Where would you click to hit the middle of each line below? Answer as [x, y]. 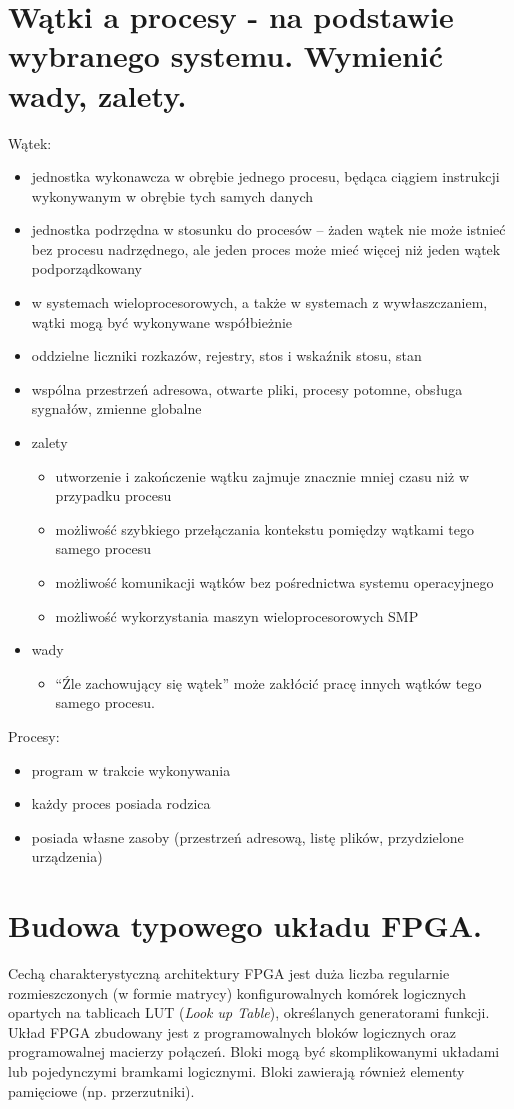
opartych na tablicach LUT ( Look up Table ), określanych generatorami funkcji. [249, 1012]
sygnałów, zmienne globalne [116, 408]
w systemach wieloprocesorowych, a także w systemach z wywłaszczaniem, [259, 302]
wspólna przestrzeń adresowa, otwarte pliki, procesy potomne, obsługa [247, 388]
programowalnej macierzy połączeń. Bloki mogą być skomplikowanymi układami [254, 1051]
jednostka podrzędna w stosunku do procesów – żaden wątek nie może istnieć [268, 229]
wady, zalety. [97, 94]
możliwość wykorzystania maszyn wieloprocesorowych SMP [237, 615]
